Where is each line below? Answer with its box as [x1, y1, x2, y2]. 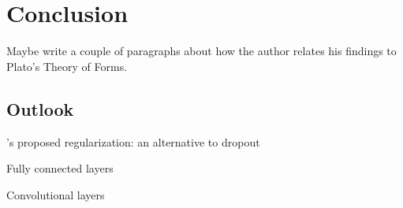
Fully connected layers [6, 160, 114, 176]
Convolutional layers [6, 186, 105, 202]
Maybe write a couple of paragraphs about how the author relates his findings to [6, 43, 397, 59]
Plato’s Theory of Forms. [6, 58, 128, 74]
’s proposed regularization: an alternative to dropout [6, 133, 260, 150]
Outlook [6, 96, 74, 121]
